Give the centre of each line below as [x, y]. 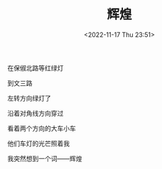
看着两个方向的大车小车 [42, 128]
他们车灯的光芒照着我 [38, 143]
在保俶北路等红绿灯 [36, 67]
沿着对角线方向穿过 [36, 113]
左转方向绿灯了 [29, 98]
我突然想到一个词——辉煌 [45, 158]
